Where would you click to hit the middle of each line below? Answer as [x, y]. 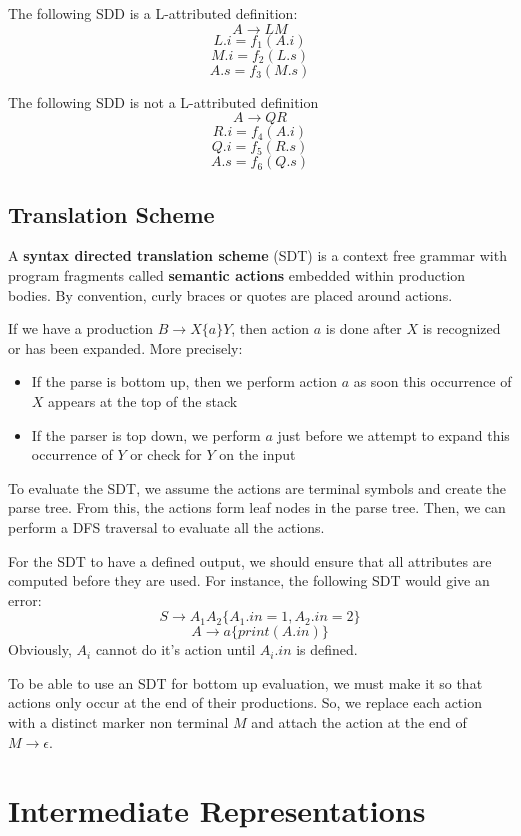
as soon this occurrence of [432, 381]
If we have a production [81, 328]
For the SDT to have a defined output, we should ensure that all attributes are [250, 560]
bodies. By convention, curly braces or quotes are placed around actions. [230, 294]
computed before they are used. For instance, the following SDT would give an [249, 580]
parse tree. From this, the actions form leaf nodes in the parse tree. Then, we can [257, 507]
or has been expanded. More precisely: [125, 347]
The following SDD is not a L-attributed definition [163, 101]
